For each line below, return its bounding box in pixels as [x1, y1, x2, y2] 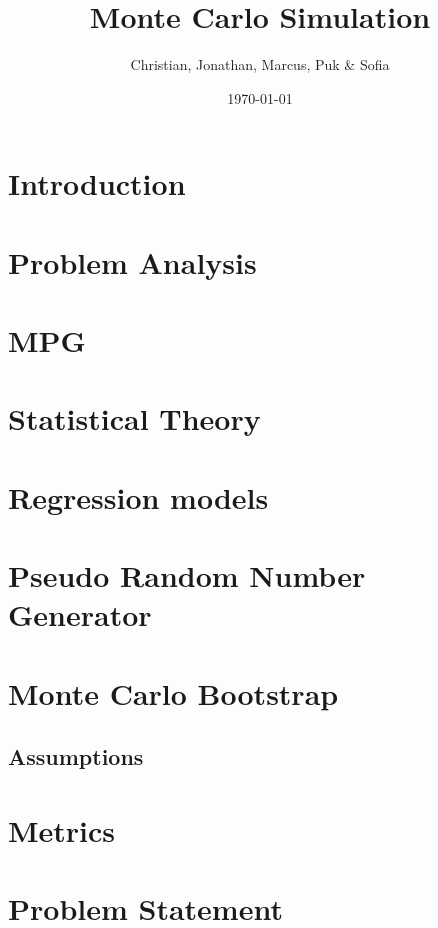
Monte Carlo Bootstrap [8, 672, 339, 713]
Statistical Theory [8, 398, 261, 439]
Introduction [8, 163, 186, 204]
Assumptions [8, 741, 144, 772]
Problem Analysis [8, 241, 257, 282]
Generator [8, 594, 152, 635]
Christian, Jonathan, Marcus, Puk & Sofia [130, 54, 390, 75]
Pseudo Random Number [8, 555, 366, 596]
